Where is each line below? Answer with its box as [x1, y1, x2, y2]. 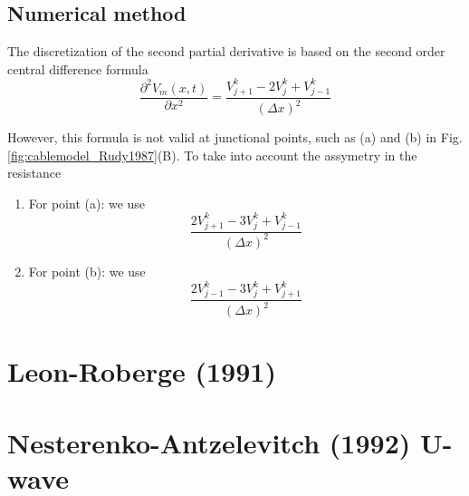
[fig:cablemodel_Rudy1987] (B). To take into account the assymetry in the [7, 145, 417, 164]
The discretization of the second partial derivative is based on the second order [7, 42, 445, 61]
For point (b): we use [28, 261, 146, 280]
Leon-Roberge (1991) [7, 353, 276, 390]
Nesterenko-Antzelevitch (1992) [7, 423, 411, 461]
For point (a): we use [28, 193, 146, 212]
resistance [7, 163, 62, 182]
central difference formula [7, 59, 148, 78]
